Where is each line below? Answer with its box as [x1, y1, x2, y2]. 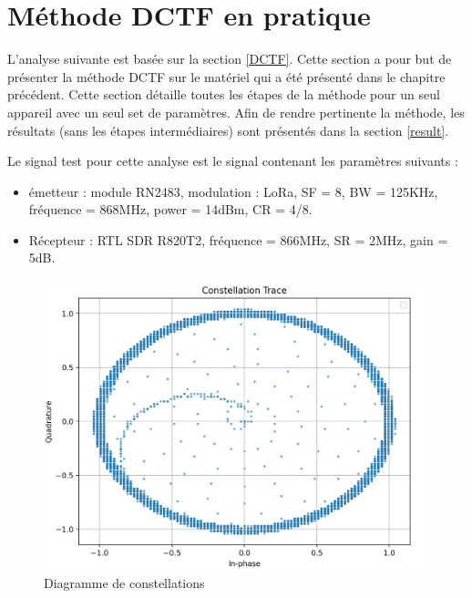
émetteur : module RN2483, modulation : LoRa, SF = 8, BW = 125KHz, [28, 181, 438, 201]
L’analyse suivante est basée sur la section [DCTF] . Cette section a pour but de [7, 49, 452, 68]
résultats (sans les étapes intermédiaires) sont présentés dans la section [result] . [7, 120, 449, 139]
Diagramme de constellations [44, 573, 205, 593]
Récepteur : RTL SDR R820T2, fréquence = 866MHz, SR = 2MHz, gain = [28, 230, 448, 249]
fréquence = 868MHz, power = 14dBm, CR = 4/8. [28, 200, 313, 219]
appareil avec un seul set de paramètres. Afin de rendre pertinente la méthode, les [7, 102, 465, 121]
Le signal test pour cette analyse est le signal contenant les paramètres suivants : [7, 151, 458, 170]
